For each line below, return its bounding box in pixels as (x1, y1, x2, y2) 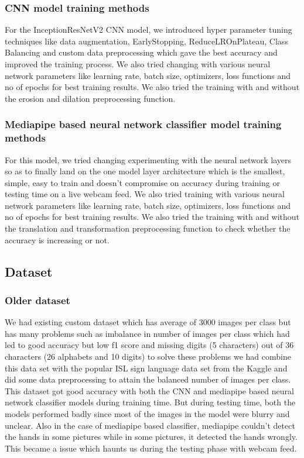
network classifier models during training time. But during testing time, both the (5, 396, 296, 408)
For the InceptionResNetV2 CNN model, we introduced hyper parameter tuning (5, 23, 292, 36)
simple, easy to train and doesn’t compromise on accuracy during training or (5, 176, 280, 188)
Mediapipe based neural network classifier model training (5, 117, 282, 132)
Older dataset (5, 292, 70, 307)
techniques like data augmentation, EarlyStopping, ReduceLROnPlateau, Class (5, 35, 288, 47)
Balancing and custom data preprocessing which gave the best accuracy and (5, 46, 278, 58)
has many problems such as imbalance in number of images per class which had (5, 327, 290, 339)
